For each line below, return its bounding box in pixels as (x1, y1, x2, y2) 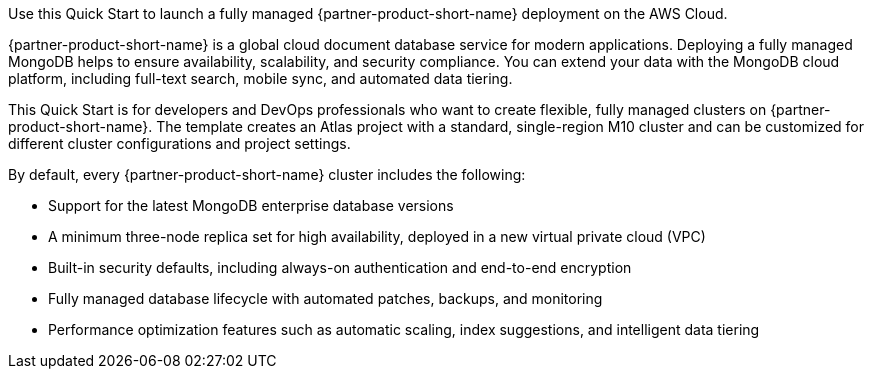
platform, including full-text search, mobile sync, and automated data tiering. (8, 70, 513, 87)
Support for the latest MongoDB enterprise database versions (48, 197, 454, 214)
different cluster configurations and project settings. (8, 135, 351, 152)
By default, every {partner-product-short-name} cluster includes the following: (8, 166, 526, 183)
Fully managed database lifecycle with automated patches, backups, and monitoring (48, 290, 603, 307)
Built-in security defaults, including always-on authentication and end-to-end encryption (48, 259, 632, 276)
